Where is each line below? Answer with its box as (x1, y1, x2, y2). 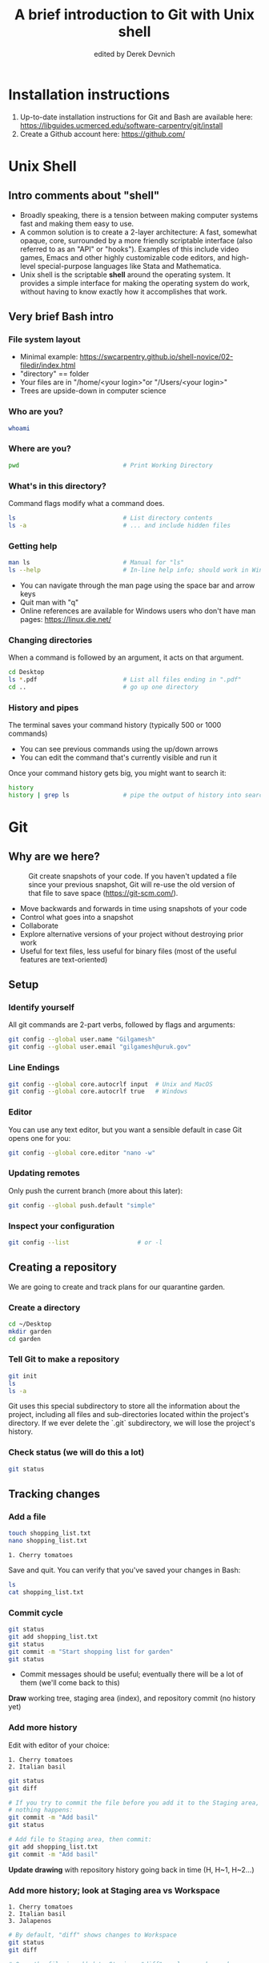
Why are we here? (8, 850, 100, 864)
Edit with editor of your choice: (8, 1740, 110, 1750)
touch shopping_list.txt (8, 1529, 91, 1538)
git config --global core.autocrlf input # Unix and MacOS (8, 1080, 214, 1088)
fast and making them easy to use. (19, 219, 134, 228)
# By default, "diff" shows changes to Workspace (8, 1931, 178, 1939)
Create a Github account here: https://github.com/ (19, 129, 186, 138)
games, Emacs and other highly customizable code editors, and (19, 252, 231, 262)
